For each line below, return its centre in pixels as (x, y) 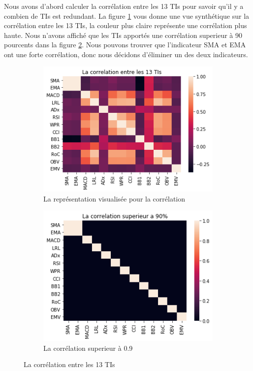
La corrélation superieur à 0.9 (88, 348)
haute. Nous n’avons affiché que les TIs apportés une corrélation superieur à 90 (123, 35)
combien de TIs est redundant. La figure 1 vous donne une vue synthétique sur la (127, 16)
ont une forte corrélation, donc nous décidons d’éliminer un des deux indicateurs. (126, 54)
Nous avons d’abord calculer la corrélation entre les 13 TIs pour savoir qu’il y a (124, 6)
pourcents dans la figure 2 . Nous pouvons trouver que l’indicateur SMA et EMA (125, 45)
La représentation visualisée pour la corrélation (114, 198)
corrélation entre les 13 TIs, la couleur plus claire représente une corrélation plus (126, 25)
